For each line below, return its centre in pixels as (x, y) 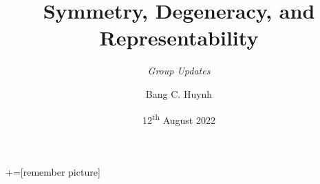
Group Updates (179, 71)
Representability (179, 38)
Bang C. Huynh (179, 93)
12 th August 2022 (179, 119)
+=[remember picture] (53, 171)
